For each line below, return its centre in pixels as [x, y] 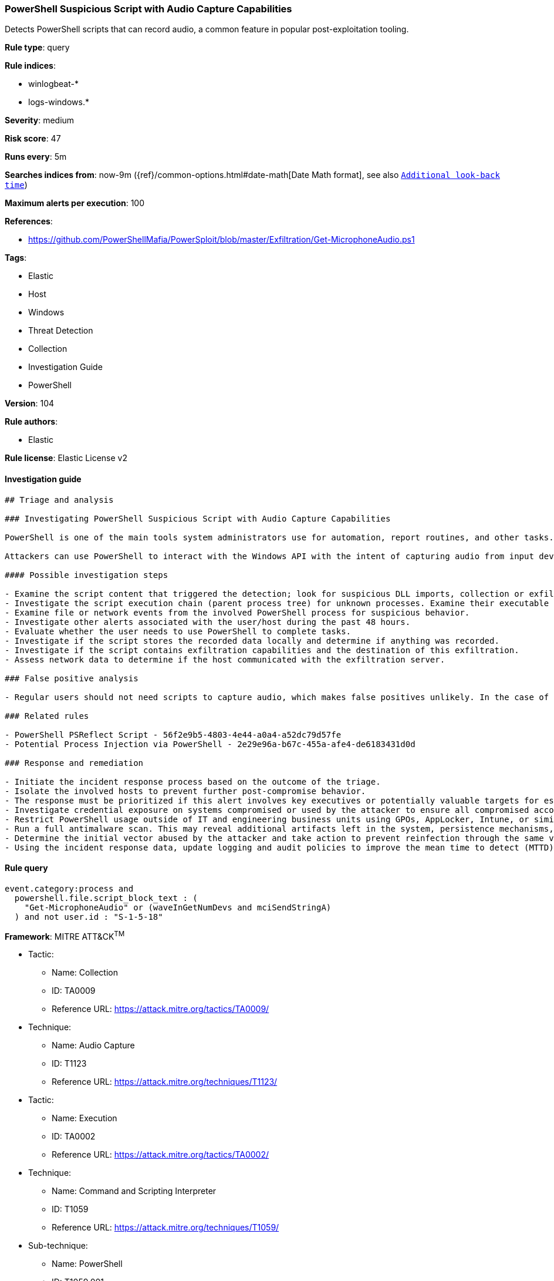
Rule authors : [31, 422]
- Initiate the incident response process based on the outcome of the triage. [193, 781]
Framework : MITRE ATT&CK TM [65, 935]
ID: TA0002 [74, 1137]
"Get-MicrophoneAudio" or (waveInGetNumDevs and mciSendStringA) [178, 907]
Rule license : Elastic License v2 [66, 458]
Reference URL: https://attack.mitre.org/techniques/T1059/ [165, 1228]
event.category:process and [69, 888]
